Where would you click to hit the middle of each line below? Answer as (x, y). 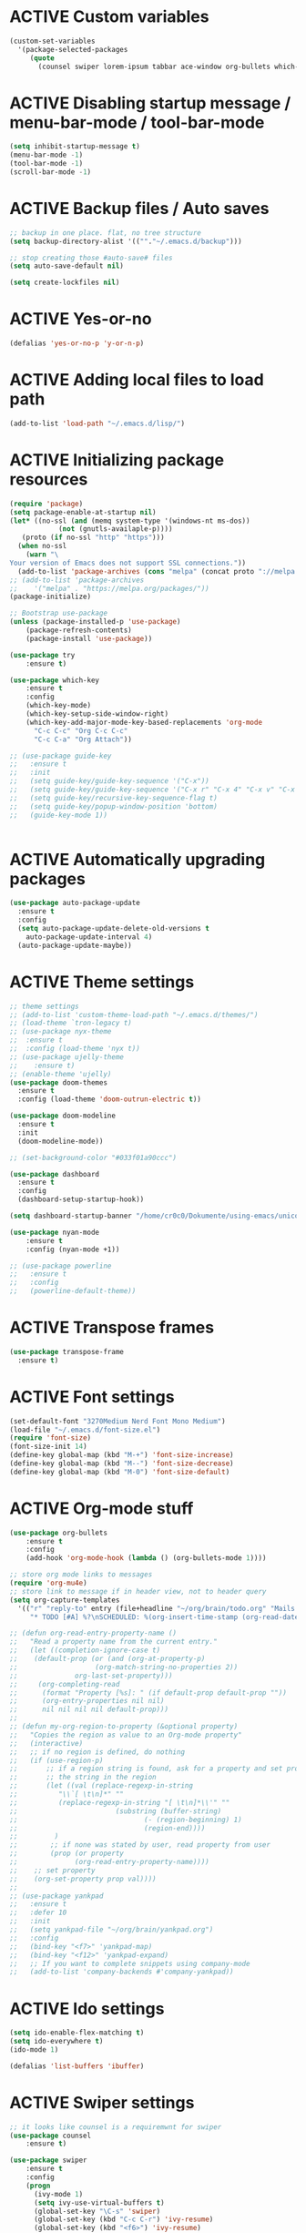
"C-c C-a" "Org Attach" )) (82, 739)
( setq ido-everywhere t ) (56, 2042)
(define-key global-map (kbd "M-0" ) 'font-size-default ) (120, 1472)
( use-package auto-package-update (75, 903)
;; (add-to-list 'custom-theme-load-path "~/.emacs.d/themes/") (134, 1015)
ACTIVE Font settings (92, 1397)
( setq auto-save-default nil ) (67, 266)
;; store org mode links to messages (81, 1575)
